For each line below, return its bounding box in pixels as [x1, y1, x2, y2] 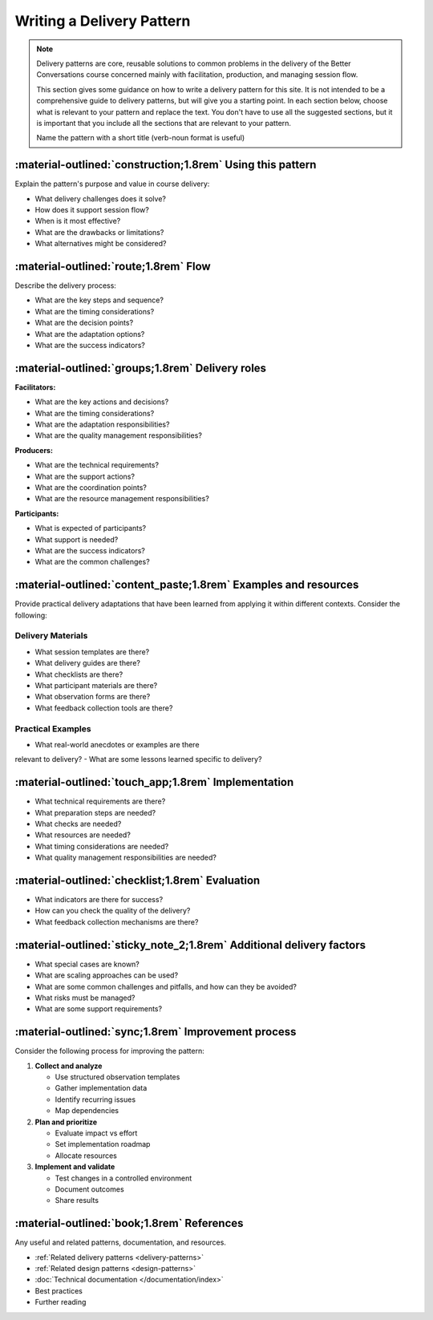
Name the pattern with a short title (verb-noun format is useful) [36, 133, 245, 143]
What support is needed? [34, 534, 119, 545]
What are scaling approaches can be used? [34, 970, 179, 980]
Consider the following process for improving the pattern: [14, 1047, 204, 1056]
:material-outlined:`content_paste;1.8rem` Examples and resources [14, 578, 359, 592]
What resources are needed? [34, 830, 132, 840]
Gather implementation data [55, 1083, 148, 1093]
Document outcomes [55, 1184, 124, 1194]
